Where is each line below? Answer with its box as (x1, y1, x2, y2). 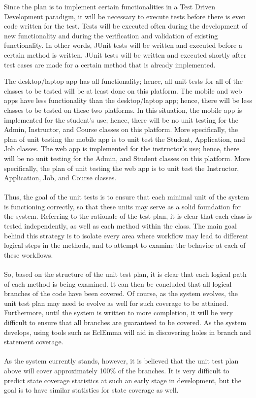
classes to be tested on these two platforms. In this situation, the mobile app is (4, 104, 242, 115)
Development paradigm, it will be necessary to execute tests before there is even (4, 11, 246, 21)
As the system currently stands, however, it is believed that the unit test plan (4, 356, 239, 366)
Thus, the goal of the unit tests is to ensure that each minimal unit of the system (4, 192, 249, 202)
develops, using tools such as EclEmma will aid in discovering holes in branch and (4, 327, 251, 337)
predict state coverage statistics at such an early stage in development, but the (4, 375, 241, 385)
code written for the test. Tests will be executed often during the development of (4, 21, 248, 31)
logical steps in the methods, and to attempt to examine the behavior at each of (4, 240, 246, 250)
